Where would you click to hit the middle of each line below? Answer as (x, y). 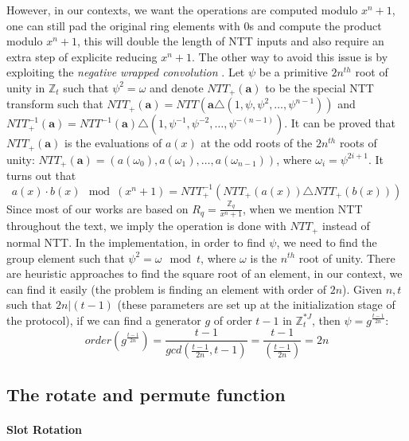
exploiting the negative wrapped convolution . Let (126, 72)
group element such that (66, 258)
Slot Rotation (45, 429)
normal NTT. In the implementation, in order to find (136, 242)
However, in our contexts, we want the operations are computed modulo (182, 10)
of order (233, 320)
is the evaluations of (113, 143)
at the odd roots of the (257, 143)
